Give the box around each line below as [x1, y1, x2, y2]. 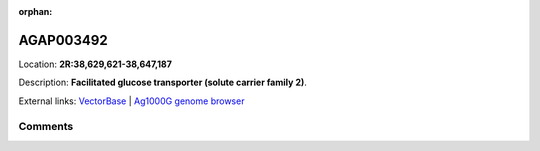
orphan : [18, 6, 53, 17]
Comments [18, 120, 74, 134]
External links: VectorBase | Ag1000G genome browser [18, 95, 245, 107]
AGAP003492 [18, 31, 109, 49]
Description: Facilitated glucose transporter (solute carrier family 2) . [18, 76, 307, 89]
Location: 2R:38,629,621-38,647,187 [18, 58, 172, 70]
